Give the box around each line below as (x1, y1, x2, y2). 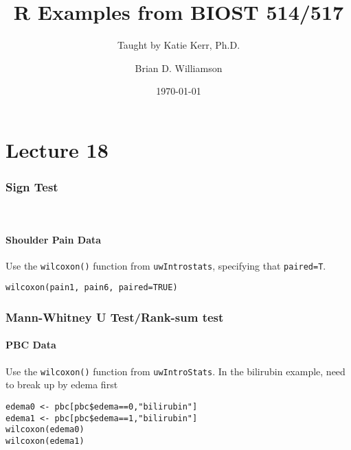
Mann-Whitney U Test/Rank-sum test (5, 308, 224, 325)
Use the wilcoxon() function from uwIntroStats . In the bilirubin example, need (5, 364, 346, 378)
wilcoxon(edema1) (5, 436, 84, 446)
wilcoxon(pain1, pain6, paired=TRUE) (5, 283, 178, 293)
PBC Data (5, 337, 56, 352)
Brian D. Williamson (135, 60, 223, 75)
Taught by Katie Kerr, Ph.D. (117, 38, 240, 52)
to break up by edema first (5, 377, 118, 392)
